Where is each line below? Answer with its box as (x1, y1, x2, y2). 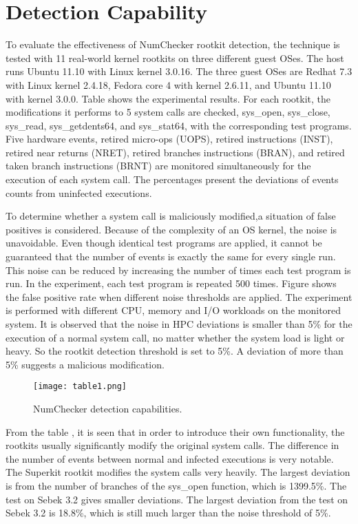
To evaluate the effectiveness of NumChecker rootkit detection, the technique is (6, 37, 340, 52)
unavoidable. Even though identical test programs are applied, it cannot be (6, 235, 322, 250)
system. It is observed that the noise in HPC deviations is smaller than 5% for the (6, 317, 352, 331)
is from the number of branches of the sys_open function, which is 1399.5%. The (6, 479, 347, 492)
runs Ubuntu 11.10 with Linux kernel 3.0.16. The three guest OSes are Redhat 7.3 (6, 64, 352, 78)
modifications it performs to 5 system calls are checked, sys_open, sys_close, (6, 105, 330, 119)
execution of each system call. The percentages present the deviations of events (6, 172, 339, 187)
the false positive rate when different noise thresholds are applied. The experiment (6, 289, 352, 304)
